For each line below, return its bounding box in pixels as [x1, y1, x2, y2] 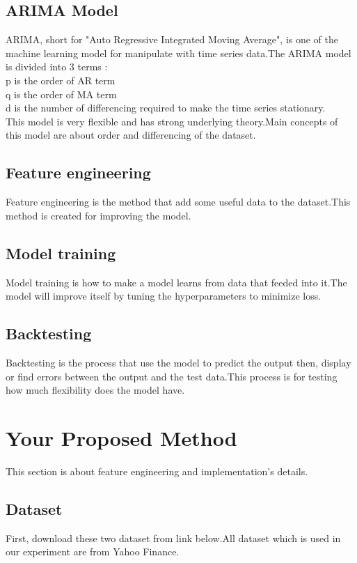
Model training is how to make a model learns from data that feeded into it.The [6, 275, 347, 289]
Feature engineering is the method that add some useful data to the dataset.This [6, 194, 351, 209]
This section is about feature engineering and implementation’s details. [6, 463, 308, 478]
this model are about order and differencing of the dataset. [6, 128, 256, 142]
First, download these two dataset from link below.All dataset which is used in [6, 530, 341, 545]
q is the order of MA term [6, 86, 117, 101]
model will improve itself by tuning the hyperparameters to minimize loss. [6, 288, 322, 303]
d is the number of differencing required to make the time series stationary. [6, 100, 326, 115]
